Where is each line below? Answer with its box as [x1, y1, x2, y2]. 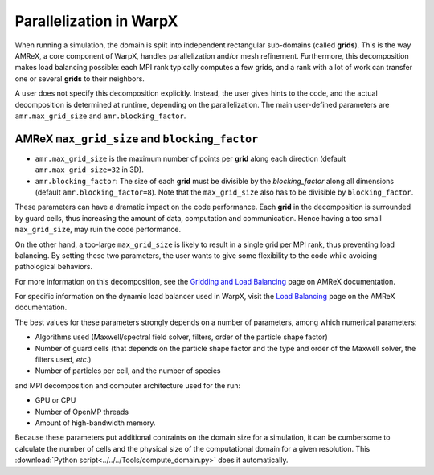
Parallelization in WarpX [14, 12, 178, 30]
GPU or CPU [35, 395, 76, 405]
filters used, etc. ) [35, 354, 92, 365]
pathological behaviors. [14, 262, 92, 272]
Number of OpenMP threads [35, 407, 129, 416]
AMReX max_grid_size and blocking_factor [14, 132, 259, 145]
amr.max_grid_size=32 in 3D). [35, 165, 145, 174]
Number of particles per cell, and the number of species [35, 366, 221, 375]
